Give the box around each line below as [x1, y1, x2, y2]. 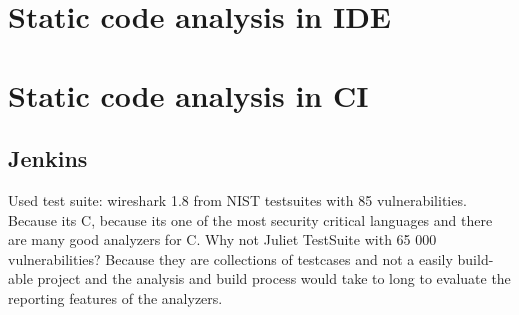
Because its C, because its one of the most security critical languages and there [8, 209, 493, 230]
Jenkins [8, 143, 88, 174]
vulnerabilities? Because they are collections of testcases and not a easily [8, 248, 453, 269]
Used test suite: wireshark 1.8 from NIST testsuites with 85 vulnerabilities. [8, 189, 467, 210]
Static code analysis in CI [8, 74, 369, 115]
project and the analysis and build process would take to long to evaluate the [37, 268, 511, 289]
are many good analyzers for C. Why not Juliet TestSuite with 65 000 [8, 229, 437, 250]
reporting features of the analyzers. [8, 287, 223, 308]
